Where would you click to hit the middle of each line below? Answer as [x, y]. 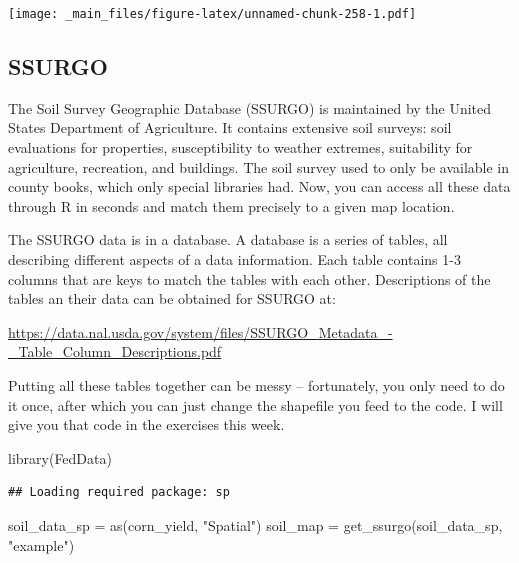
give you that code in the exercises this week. [146, 424]
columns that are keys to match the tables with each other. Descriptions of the [249, 278]
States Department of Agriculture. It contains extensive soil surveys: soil [230, 127]
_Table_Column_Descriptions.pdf [115, 351]
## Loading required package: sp [119, 492]
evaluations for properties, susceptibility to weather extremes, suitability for [240, 147]
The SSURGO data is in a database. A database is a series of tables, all [228, 239]
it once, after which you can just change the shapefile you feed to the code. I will [255, 404]
